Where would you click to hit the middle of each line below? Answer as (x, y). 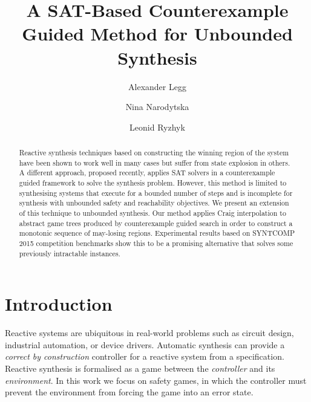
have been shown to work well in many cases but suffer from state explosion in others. (155, 162)
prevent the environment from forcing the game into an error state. (129, 392)
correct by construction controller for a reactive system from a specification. (145, 356)
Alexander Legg (157, 86)
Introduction (59, 304)
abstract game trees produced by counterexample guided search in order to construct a (156, 223)
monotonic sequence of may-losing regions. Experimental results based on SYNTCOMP (157, 233)
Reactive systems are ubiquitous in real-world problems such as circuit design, (149, 333)
